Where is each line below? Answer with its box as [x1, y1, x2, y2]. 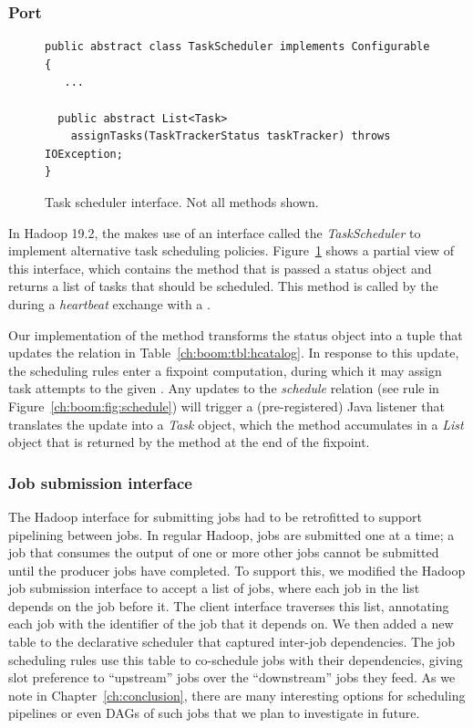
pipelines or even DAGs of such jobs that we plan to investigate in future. [8, 703, 420, 723]
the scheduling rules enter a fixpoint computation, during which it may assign [8, 360, 442, 380]
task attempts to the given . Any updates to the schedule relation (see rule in [8, 379, 439, 398]
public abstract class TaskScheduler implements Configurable [45, 40, 430, 54]
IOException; [45, 147, 123, 161]
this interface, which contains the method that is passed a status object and [8, 258, 432, 277]
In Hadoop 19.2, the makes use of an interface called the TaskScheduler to [8, 223, 421, 242]
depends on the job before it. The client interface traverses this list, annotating [8, 596, 449, 615]
